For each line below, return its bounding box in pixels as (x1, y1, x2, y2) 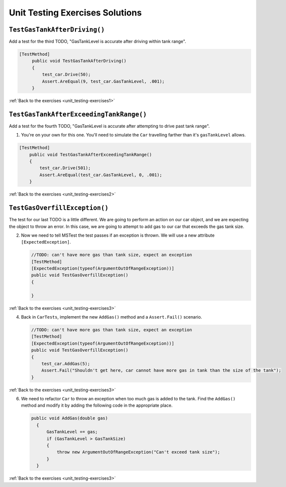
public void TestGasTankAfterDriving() (31, 58, 127, 64)
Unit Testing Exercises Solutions (9, 7, 142, 18)
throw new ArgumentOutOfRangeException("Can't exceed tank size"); (56, 449, 220, 455)
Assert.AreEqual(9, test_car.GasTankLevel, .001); (42, 78, 165, 84)
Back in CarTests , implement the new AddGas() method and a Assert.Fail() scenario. (21, 314, 202, 320)
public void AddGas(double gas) (31, 415, 108, 421)
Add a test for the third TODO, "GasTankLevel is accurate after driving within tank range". (9, 39, 186, 45)
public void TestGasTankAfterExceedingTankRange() (29, 152, 152, 157)
